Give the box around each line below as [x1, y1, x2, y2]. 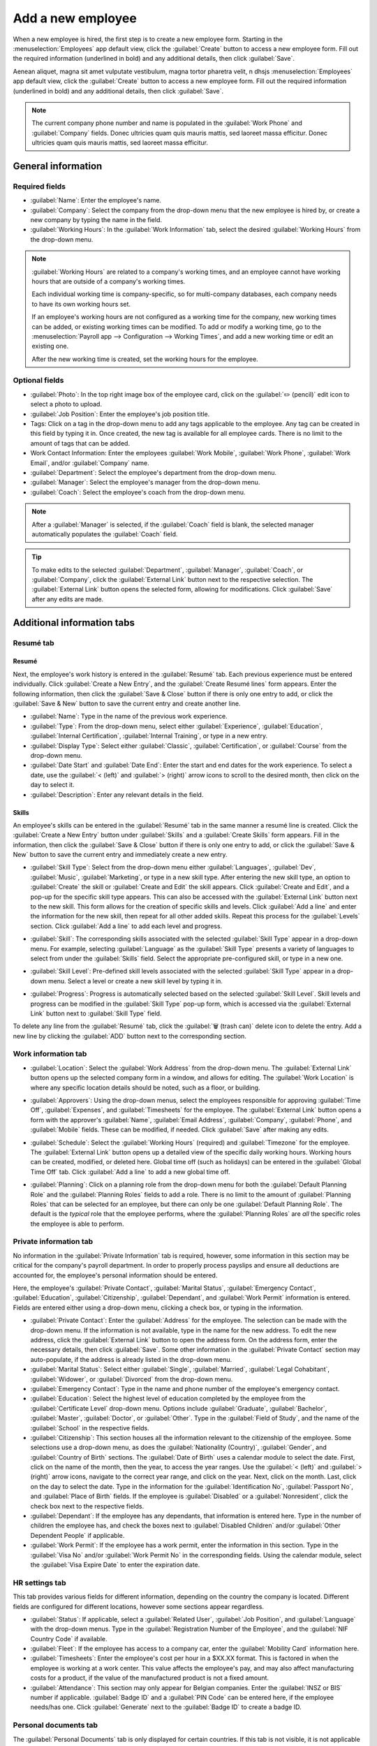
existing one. [31, 342, 69, 351]
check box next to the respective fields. [30, 1502, 145, 1510]
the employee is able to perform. [30, 1219, 124, 1228]
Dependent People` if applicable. [30, 1531, 125, 1539]
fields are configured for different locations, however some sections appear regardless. [13, 1602, 265, 1611]
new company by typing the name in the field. [30, 216, 162, 223]
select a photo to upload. [30, 400, 103, 409]
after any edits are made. [31, 594, 104, 603]
